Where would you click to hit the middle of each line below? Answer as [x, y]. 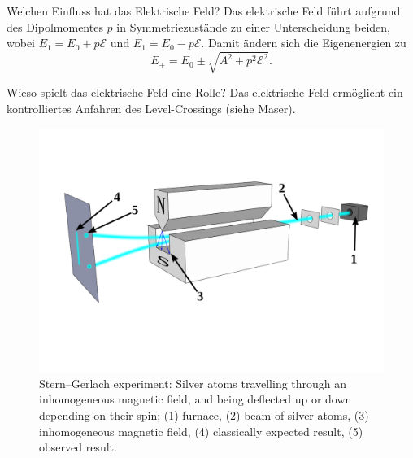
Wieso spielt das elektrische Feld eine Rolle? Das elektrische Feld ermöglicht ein [205, 92]
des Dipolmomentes [55, 26]
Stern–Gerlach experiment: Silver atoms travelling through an [193, 383]
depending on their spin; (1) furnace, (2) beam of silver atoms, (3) [204, 415]
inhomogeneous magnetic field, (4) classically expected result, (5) [201, 431]
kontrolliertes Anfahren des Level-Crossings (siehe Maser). [151, 108]
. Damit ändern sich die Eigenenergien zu [304, 43]
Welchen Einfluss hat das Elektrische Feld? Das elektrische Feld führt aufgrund [204, 11]
